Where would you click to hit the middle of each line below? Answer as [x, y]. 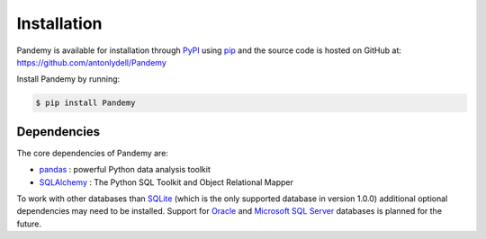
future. [29, 224]
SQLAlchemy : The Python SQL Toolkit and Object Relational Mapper [166, 182]
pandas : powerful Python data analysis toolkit [125, 170]
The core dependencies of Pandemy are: [92, 153]
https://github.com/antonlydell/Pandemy [91, 62]
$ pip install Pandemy [85, 103]
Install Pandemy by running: [68, 79]
